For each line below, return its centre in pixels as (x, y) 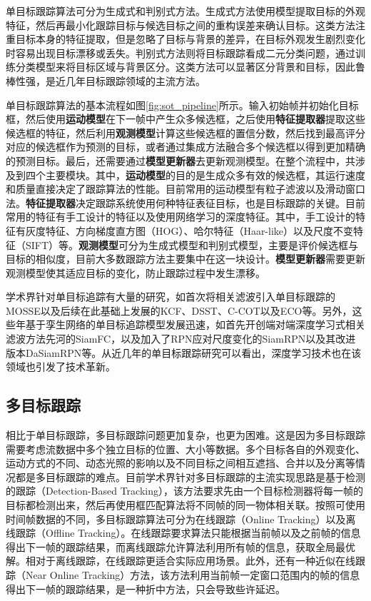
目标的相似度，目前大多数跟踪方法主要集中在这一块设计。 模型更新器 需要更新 (185, 259)
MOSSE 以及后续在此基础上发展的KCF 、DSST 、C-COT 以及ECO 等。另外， (179, 310)
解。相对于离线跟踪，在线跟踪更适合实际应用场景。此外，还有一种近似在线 (181, 561)
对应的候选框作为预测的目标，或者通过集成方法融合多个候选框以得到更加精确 (185, 147)
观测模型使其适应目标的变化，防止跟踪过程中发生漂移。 (136, 272)
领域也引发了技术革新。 (61, 367)
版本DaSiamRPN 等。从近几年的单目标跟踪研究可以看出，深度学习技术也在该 (184, 352)
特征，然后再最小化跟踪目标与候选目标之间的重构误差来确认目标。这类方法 (181, 25)
